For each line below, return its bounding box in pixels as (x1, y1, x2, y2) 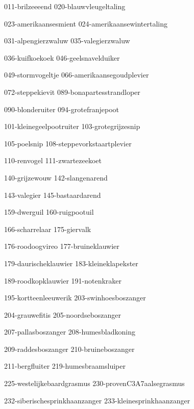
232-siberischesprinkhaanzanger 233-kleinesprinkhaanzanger (4, 395, 190, 405)
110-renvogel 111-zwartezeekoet (4, 155, 102, 166)
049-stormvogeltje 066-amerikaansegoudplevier (4, 69, 149, 80)
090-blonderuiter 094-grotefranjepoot (4, 104, 119, 114)
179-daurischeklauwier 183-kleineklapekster (4, 258, 138, 268)
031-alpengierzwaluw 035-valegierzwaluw (4, 35, 130, 46)
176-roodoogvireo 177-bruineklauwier (4, 241, 119, 251)
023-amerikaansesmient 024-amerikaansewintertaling (4, 18, 168, 29)
